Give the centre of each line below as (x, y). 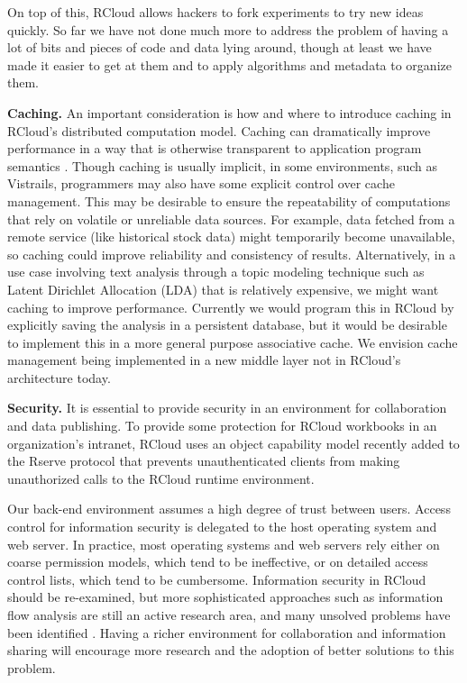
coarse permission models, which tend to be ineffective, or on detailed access (218, 562)
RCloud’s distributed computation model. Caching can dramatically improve (219, 130)
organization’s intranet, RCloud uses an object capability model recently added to (233, 443)
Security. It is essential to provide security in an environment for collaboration (227, 408)
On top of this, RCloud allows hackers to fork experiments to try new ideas (215, 12)
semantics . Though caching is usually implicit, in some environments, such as (223, 165)
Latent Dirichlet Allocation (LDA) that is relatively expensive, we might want (223, 289)
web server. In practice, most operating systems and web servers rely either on (224, 544)
